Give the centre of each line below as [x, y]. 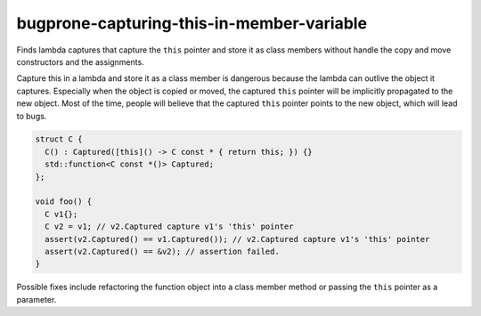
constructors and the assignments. [80, 61]
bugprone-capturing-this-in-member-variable [192, 23]
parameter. [37, 299]
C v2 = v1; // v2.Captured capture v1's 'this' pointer [169, 227]
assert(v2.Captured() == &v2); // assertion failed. [162, 251]
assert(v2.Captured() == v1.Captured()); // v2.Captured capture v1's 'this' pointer [237, 239]
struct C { [59, 139]
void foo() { [64, 202]
